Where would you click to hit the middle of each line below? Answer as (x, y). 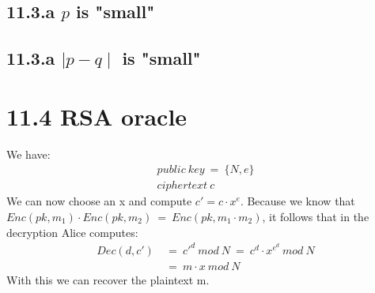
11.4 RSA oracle (97, 116)
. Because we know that (297, 201)
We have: (28, 154)
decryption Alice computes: (72, 232)
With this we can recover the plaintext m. (108, 279)
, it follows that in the (316, 216)
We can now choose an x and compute (99, 201)
